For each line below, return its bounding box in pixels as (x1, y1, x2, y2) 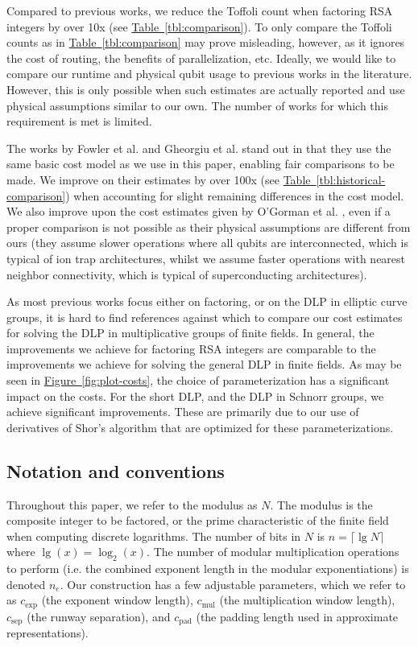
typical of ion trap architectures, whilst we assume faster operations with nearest (6, 249, 406, 266)
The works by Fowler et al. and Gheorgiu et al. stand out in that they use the (6, 139, 391, 156)
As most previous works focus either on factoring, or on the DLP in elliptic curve (6, 293, 408, 310)
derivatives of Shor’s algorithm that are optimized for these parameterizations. (6, 418, 394, 435)
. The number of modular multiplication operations (147, 543, 399, 560)
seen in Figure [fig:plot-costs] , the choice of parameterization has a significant (6, 372, 390, 389)
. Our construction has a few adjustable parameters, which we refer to (60, 575, 406, 592)
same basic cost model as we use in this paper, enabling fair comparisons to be (6, 155, 395, 172)
